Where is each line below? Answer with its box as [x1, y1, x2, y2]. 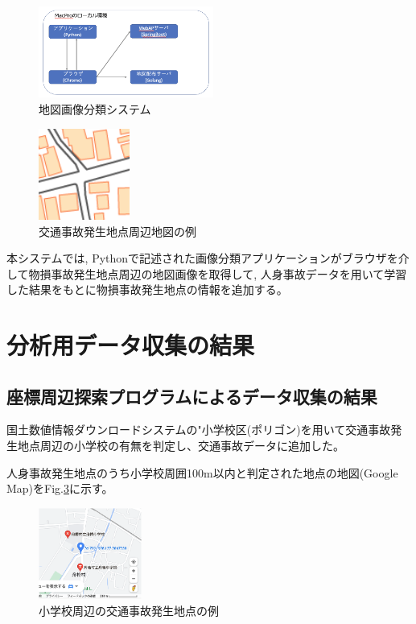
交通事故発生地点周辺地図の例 [39, 222, 196, 239]
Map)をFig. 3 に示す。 [6, 480, 113, 497]
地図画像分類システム [39, 100, 151, 117]
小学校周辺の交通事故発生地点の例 [39, 601, 219, 618]
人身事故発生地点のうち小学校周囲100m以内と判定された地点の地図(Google [6, 464, 398, 481]
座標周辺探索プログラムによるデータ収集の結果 [6, 383, 377, 408]
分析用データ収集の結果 [6, 329, 255, 362]
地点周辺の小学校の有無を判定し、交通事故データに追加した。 [17, 437, 344, 454]
